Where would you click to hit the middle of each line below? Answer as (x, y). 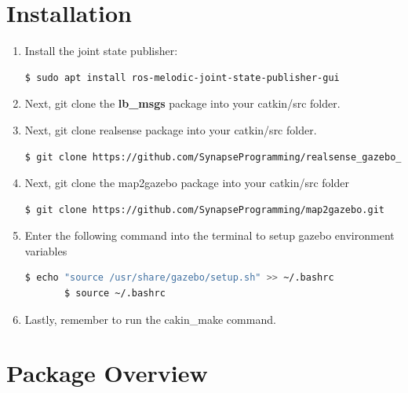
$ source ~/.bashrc (115, 294)
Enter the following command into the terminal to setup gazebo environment (209, 235)
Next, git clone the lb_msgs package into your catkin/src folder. (182, 103)
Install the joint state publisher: (101, 51)
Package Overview (107, 373)
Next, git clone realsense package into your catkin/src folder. (171, 129)
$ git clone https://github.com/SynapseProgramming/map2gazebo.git (204, 209)
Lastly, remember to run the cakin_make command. (150, 319)
